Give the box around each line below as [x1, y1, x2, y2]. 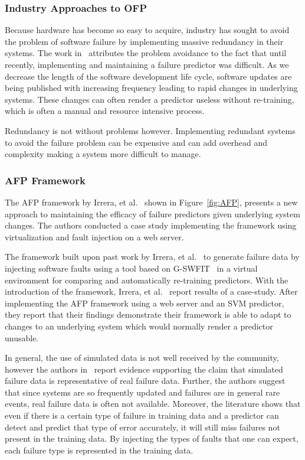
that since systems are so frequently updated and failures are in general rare [5, 386, 280, 398]
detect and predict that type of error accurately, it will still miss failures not [5, 420, 280, 433]
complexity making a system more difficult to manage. [5, 148, 201, 160]
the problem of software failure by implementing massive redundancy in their [5, 35, 284, 47]
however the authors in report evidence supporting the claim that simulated [5, 363, 283, 375]
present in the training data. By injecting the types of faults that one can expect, [5, 432, 299, 445]
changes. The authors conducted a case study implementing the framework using [5, 219, 297, 231]
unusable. [5, 331, 39, 344]
